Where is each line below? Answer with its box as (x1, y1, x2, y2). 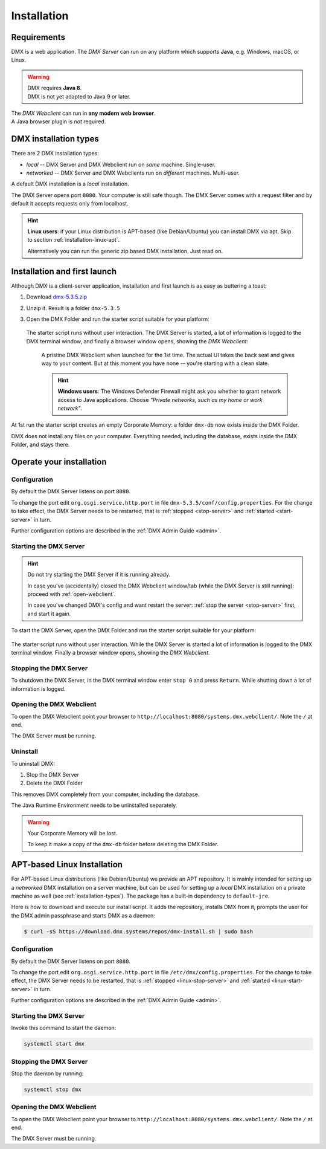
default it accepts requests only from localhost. (11, 200, 129, 207)
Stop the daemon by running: (11, 1070, 84, 1077)
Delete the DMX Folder (26, 780, 83, 787)
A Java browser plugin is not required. (11, 118, 106, 125)
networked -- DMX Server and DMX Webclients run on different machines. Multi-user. (26, 169, 240, 176)
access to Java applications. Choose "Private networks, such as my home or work (57, 396, 263, 403)
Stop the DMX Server (26, 771, 80, 778)
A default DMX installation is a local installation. (11, 180, 129, 187)
